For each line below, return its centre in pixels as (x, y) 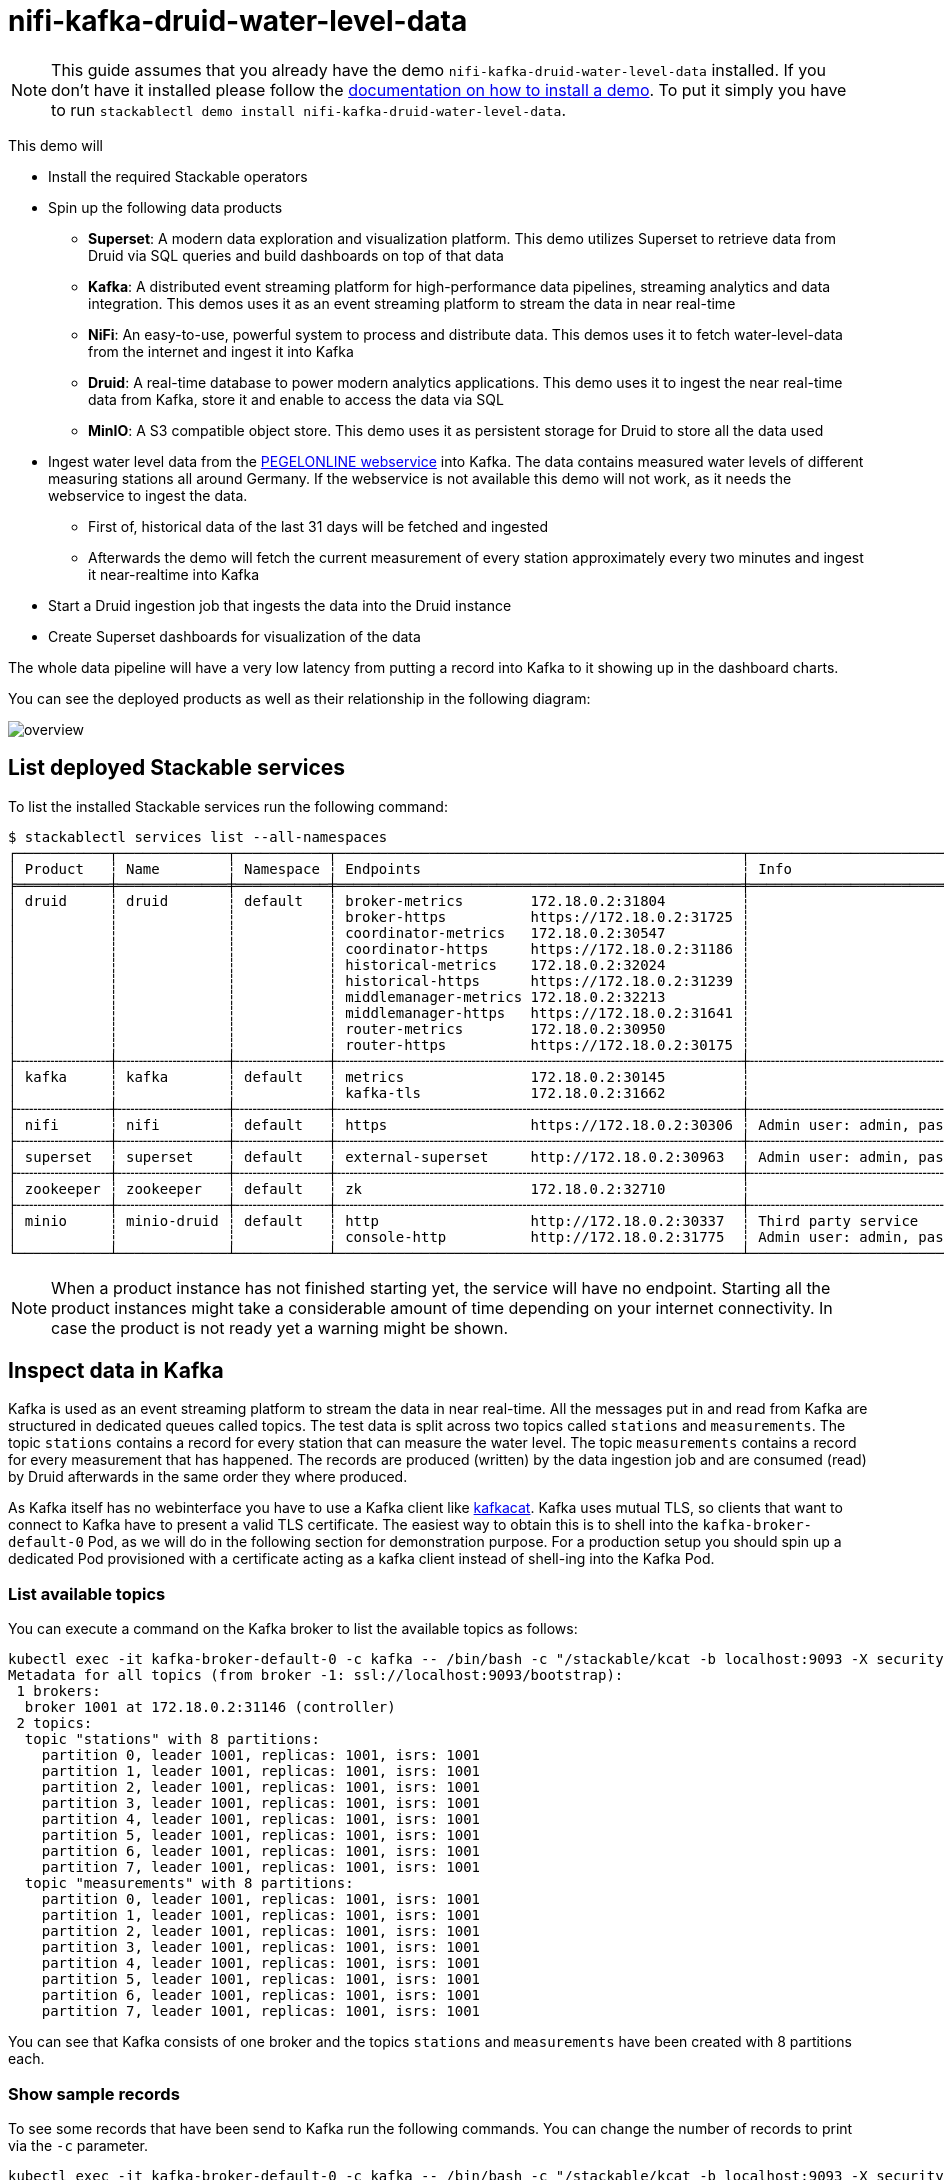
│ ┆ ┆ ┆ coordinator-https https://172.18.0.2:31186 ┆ (379, 948)
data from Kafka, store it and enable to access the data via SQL (296, 399)
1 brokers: (58, 1691)
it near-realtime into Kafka (174, 574)
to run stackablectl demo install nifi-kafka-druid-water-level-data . (309, 109)
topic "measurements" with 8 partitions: (189, 1883)
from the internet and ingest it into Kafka (221, 351)
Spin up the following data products (165, 207)
